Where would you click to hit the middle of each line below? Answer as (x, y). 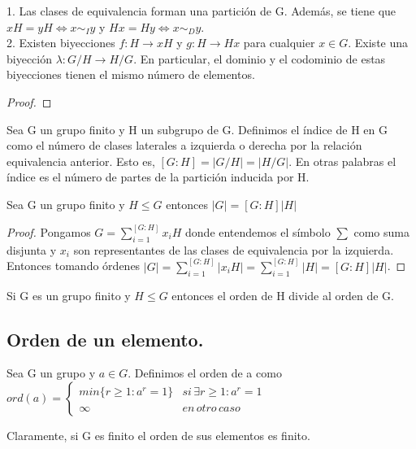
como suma (381, 231)
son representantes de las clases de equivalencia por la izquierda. (234, 249)
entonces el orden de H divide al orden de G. (283, 295)
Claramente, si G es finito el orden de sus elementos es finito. (158, 435)
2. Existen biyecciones (61, 43)
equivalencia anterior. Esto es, (81, 161)
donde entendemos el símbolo (258, 231)
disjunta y (32, 249)
